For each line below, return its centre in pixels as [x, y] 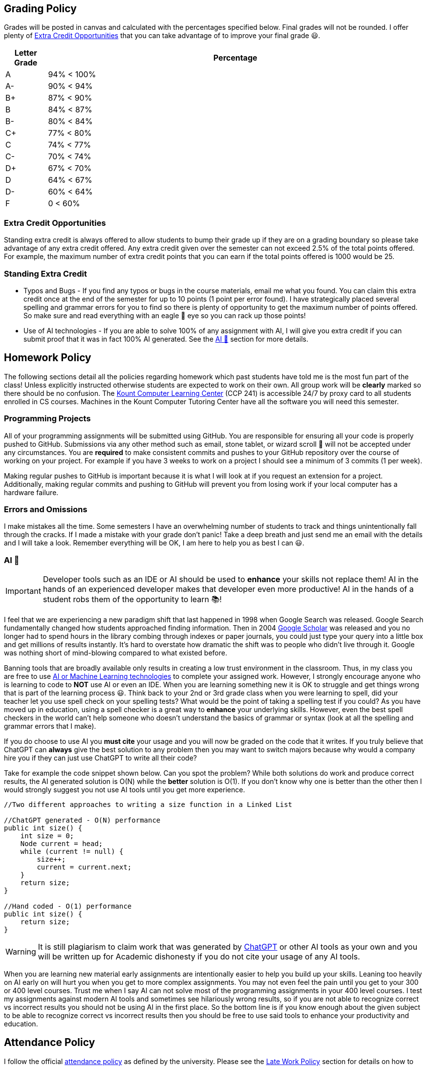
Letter [26, 53]
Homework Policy [48, 358]
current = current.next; [84, 867]
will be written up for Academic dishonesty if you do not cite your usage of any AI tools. [199, 957]
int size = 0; [47, 836]
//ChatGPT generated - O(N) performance [82, 820]
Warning [21, 952]
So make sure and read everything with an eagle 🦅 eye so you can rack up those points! [165, 315]
